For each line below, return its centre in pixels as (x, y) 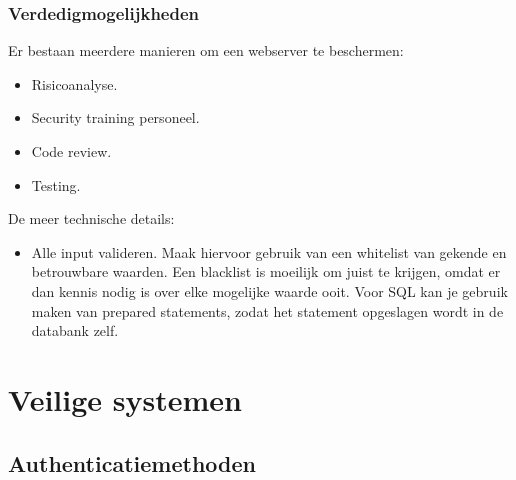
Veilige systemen (125, 398)
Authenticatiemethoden (132, 462)
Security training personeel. (115, 117)
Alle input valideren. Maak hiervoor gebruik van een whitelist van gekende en (269, 251)
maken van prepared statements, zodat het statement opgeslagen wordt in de (267, 310)
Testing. (56, 184)
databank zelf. (75, 330)
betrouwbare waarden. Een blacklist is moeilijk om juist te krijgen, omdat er (266, 271)
